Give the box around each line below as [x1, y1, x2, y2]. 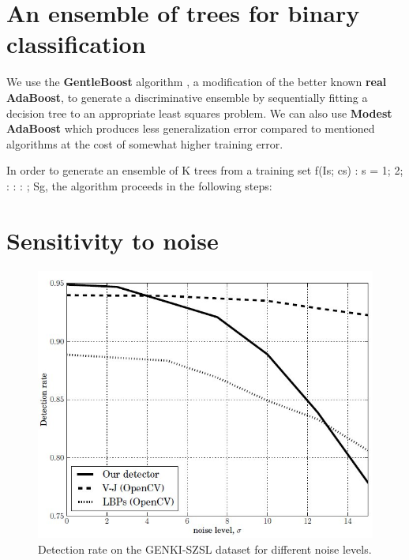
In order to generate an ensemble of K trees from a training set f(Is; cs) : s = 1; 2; [6, 162, 403, 179]
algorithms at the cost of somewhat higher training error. [6, 135, 283, 152]
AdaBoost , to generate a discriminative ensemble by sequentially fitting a [6, 88, 368, 105]
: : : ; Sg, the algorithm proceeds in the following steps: [6, 177, 272, 194]
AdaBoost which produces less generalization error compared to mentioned [6, 120, 375, 137]
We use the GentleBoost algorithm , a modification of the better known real [6, 73, 387, 90]
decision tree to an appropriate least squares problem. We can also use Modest [6, 104, 392, 121]
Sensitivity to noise [6, 224, 219, 256]
